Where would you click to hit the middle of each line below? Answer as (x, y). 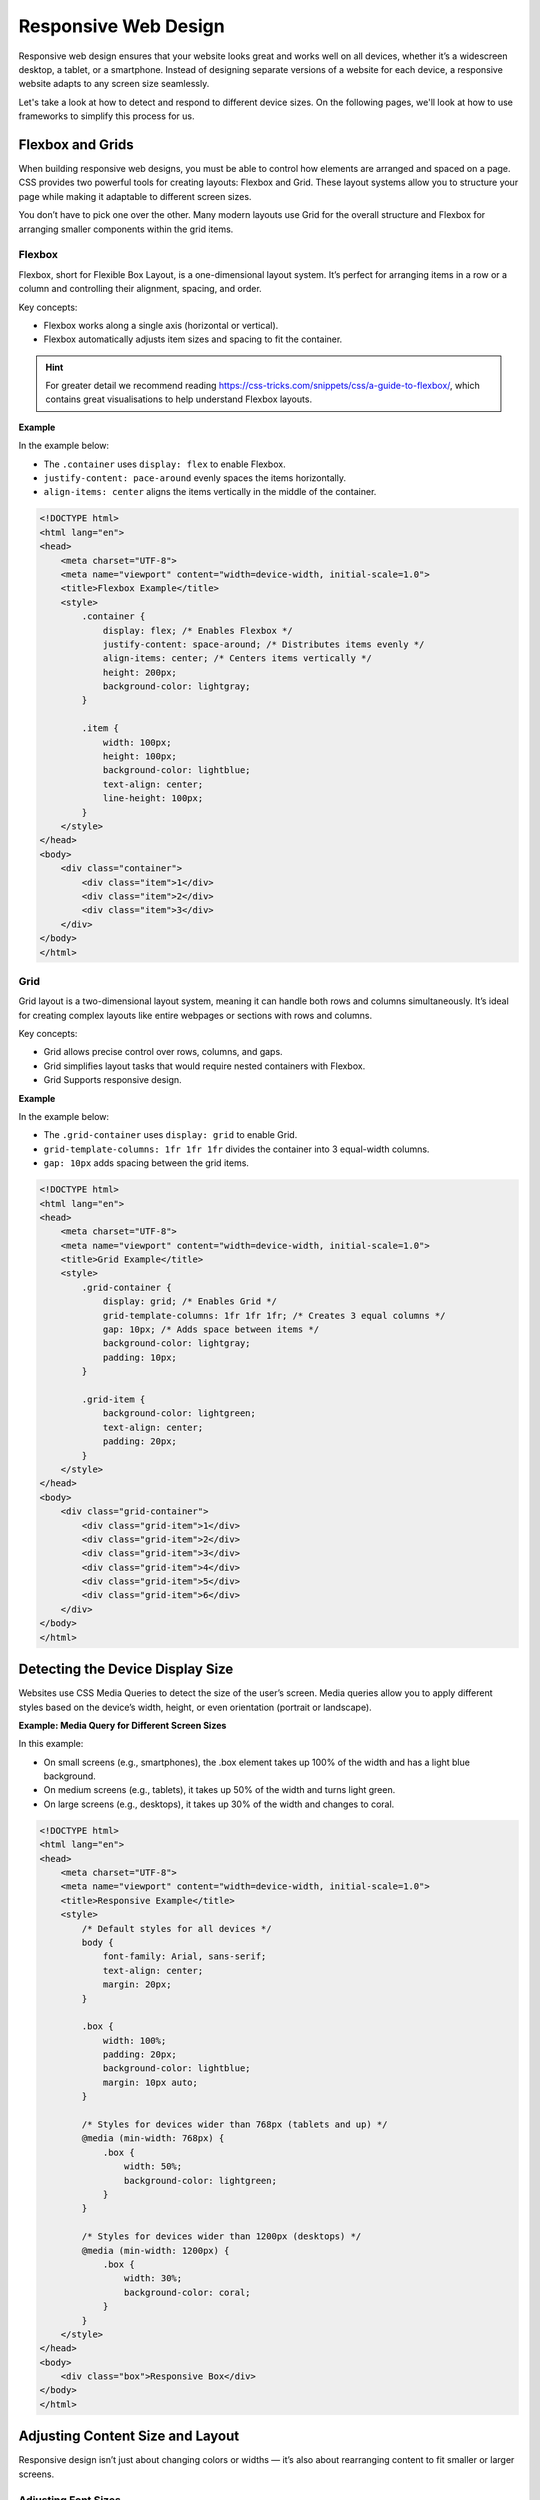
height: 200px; (139, 672)
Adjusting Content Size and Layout (129, 2436)
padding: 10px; (139, 1357)
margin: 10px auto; (150, 2082)
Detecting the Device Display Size (126, 1669)
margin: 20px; (137, 1984)
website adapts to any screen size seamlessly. (114, 84)
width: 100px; (137, 742)
